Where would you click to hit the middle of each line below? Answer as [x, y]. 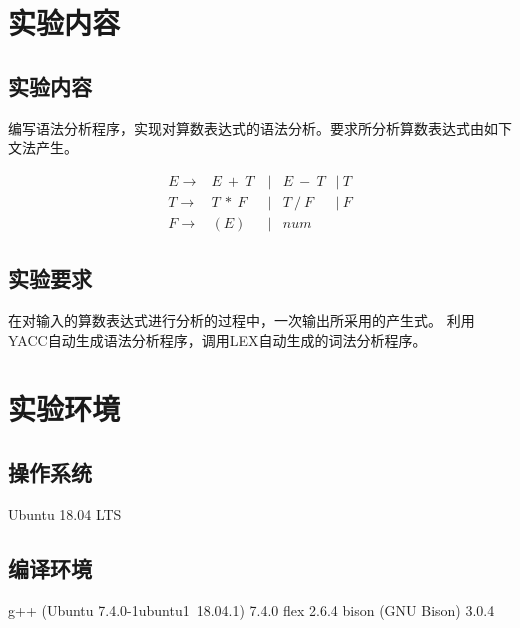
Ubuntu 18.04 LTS [65, 513]
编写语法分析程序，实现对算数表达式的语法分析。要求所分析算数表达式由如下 [260, 127]
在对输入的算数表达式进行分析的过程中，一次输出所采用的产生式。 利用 [241, 320]
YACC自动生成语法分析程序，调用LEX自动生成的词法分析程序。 [217, 339]
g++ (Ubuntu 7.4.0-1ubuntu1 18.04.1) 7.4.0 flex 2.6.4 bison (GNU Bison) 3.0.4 [251, 609]
